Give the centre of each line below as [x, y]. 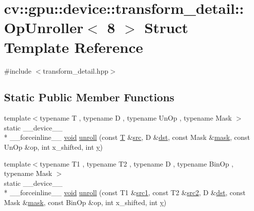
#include [18, 70]
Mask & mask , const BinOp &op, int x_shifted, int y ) [85, 202]
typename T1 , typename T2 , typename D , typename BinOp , [137, 163]
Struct [166, 27]
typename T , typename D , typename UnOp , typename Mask [136, 118]
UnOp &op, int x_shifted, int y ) [53, 147]
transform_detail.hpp [76, 70]
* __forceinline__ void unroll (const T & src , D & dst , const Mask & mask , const [127, 137]
